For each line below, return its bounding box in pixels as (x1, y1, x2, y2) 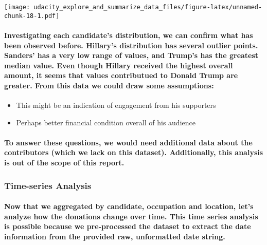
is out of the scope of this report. (4, 157, 124, 168)
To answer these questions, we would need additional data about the (4, 137, 253, 147)
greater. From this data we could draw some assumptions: (4, 80, 214, 90)
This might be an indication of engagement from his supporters (16, 100, 216, 110)
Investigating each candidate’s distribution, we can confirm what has (4, 29, 253, 40)
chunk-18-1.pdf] (4, 12, 60, 20)
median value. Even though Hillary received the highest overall (4, 60, 233, 70)
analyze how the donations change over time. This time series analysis (4, 211, 258, 221)
